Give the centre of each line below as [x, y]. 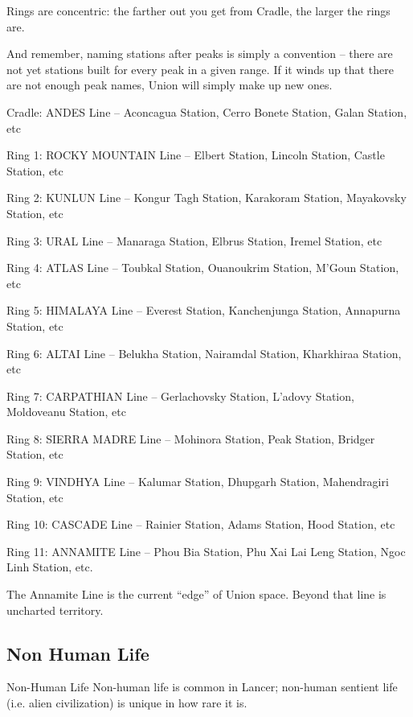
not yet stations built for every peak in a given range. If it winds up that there [200, 69]
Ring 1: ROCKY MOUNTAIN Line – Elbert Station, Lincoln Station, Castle [196, 155]
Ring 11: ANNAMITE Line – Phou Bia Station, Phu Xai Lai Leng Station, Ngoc [206, 551]
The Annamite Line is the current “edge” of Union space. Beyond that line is [196, 594]
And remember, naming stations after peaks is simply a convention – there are [200, 54]
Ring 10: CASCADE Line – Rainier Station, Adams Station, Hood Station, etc [201, 524]
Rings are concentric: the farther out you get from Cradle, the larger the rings [198, 10]
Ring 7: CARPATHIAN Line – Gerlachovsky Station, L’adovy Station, [180, 396]
